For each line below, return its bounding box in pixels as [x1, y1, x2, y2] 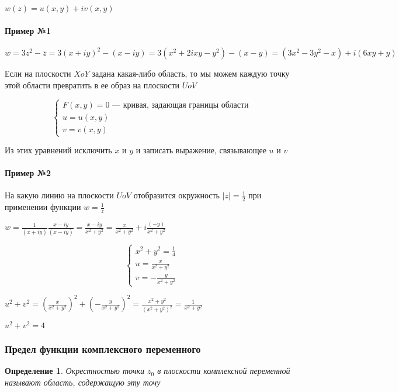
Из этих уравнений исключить [5, 144, 112, 156]
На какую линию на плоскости [5, 189, 114, 201]
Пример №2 [5, 167, 51, 179]
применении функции [5, 201, 81, 213]
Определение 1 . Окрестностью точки [5, 365, 144, 377]
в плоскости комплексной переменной [157, 365, 290, 377]
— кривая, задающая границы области [112, 101, 249, 109]
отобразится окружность [133, 189, 220, 201]
